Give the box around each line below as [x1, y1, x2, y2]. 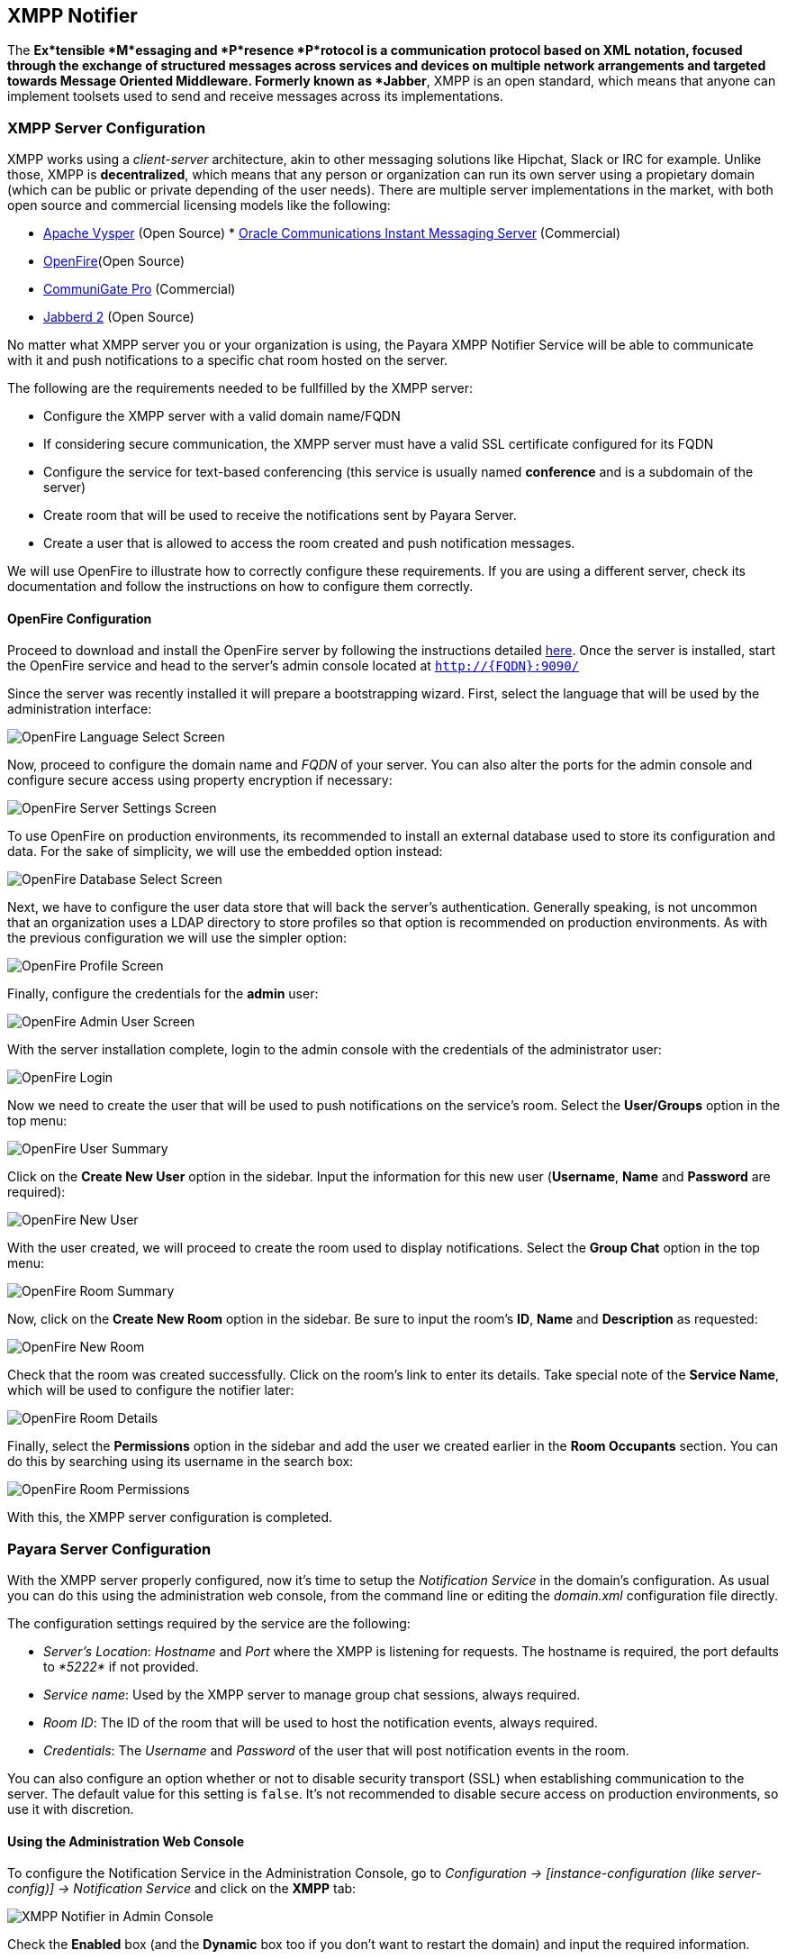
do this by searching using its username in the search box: [7, 1453, 354, 1470]
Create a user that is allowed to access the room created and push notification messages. [43, 535, 575, 551]
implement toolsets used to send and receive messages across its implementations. [7, 88, 503, 105]
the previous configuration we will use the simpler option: [7, 930, 348, 946]
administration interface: [7, 701, 152, 717]
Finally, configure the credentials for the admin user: [7, 986, 319, 1002]
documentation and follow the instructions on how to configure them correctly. [7, 579, 474, 595]
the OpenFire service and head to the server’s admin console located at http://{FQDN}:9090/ [7, 658, 580, 674]
